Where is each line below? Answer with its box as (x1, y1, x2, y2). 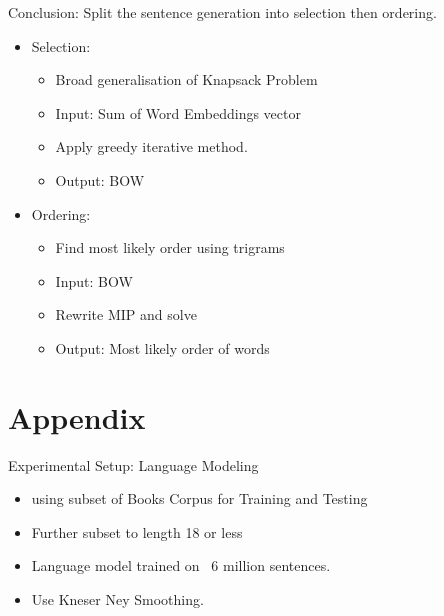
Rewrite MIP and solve (55, 304, 197, 325)
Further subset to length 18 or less (31, 521, 243, 542)
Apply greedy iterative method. (55, 136, 248, 157)
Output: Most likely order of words (55, 337, 270, 358)
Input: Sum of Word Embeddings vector (55, 102, 301, 123)
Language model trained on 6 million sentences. (31, 555, 331, 576)
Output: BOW (55, 169, 145, 190)
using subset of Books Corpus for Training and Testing (31, 488, 368, 509)
